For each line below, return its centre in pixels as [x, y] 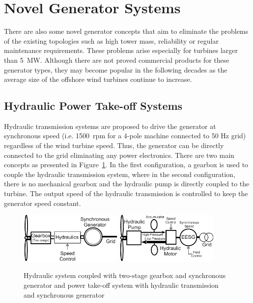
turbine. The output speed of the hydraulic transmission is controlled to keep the [126, 193]
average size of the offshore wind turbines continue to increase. [98, 79]
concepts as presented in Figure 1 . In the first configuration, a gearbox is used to [126, 164]
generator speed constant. [42, 203]
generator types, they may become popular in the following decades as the [116, 69]
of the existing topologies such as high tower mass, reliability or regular [111, 40]
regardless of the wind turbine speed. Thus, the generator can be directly [114, 145]
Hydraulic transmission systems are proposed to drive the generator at [110, 126]
